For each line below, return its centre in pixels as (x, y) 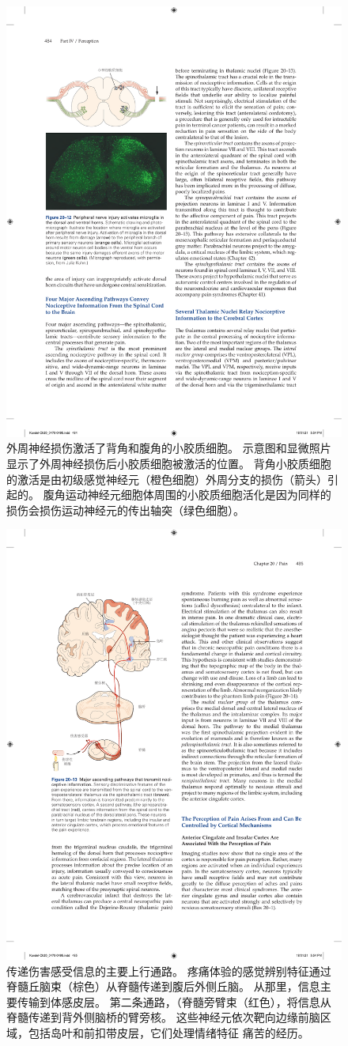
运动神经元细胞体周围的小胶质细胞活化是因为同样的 (198, 495)
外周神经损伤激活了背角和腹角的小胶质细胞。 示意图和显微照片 (169, 448)
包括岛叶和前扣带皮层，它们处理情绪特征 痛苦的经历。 (168, 1033)
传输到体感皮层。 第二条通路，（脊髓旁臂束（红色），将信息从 (174, 1001)
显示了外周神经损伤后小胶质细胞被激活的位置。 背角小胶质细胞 (169, 463)
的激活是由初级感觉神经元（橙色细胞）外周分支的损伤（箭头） (167, 479)
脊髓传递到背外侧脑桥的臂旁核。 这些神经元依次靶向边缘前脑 (163, 1017)
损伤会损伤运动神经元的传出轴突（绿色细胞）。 (125, 510)
